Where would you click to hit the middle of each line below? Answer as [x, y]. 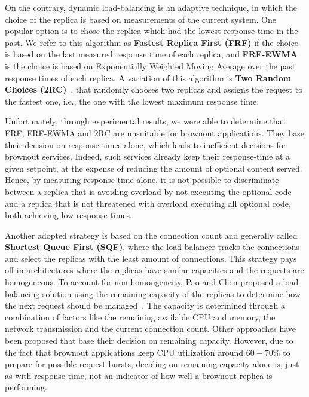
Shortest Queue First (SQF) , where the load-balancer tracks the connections [152, 247]
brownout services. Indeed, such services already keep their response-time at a [148, 156]
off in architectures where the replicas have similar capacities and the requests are [154, 270]
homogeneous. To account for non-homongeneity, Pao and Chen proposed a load [152, 282]
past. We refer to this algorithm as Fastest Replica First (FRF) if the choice [152, 42]
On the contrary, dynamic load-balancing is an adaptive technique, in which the [151, 7]
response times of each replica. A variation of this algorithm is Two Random [148, 77]
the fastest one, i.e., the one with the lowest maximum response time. [132, 101]
